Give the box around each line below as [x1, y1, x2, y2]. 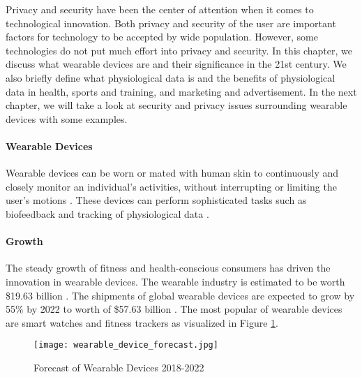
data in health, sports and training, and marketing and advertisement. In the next [6, 84, 357, 98]
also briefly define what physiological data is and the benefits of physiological [6, 70, 335, 84]
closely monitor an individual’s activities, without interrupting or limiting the [6, 179, 337, 193]
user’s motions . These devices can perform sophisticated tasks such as [6, 193, 307, 207]
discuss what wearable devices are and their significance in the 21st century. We [6, 57, 347, 71]
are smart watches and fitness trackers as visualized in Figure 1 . [6, 315, 278, 330]
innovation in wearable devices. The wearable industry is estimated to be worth [6, 274, 345, 288]
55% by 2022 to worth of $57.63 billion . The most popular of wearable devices [6, 302, 342, 316]
